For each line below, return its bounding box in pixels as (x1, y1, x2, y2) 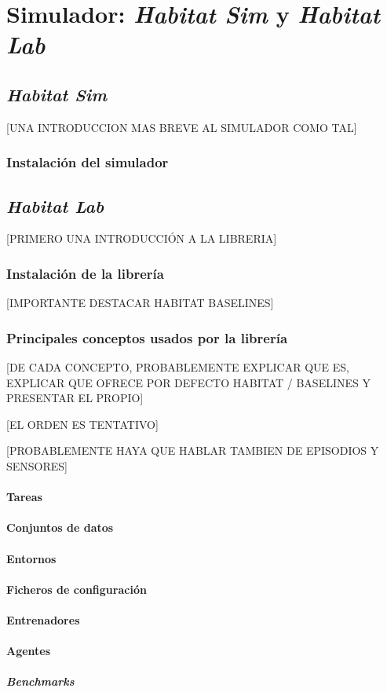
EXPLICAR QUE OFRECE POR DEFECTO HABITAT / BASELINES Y (6, 374, 371, 390)
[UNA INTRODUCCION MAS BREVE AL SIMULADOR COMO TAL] (6, 119, 357, 135)
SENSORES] (6, 458, 68, 474)
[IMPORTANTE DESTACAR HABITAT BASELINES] (6, 295, 274, 311)
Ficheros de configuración (6, 580, 147, 597)
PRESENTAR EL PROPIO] (6, 390, 144, 406)
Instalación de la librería (6, 263, 164, 283)
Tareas (6, 489, 42, 505)
